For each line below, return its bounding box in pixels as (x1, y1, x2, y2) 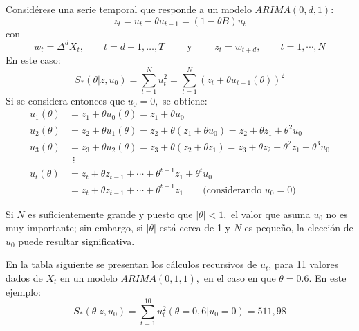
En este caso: (6, 53, 61, 67)
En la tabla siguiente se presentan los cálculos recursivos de (6, 257, 257, 271)
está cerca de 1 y (159, 220, 230, 235)
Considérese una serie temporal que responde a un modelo (6, 2, 252, 16)
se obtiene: (163, 93, 208, 107)
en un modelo (60, 271, 118, 285)
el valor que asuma (231, 206, 311, 221)
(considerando (203, 185, 262, 195)
